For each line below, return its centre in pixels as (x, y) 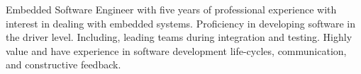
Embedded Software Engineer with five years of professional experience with (171, 9)
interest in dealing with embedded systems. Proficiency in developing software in (181, 23)
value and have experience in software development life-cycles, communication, (176, 50)
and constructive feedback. (63, 64)
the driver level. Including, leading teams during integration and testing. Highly (179, 37)
